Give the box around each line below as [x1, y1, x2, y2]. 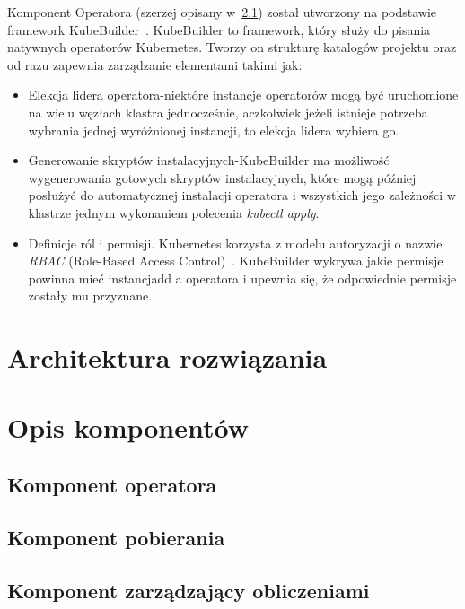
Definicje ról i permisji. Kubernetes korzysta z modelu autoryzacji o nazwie [28, 233, 443, 252]
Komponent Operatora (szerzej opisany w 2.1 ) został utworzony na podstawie [7, 3, 437, 21]
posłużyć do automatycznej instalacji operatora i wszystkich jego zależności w [28, 186, 456, 204]
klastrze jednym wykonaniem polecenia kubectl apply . [28, 203, 320, 222]
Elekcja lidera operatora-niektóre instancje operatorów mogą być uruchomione [28, 85, 459, 104]
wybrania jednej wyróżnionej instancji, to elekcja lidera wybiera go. [28, 120, 399, 139]
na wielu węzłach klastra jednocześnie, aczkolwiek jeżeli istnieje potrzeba [28, 102, 428, 121]
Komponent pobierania [7, 523, 225, 551]
